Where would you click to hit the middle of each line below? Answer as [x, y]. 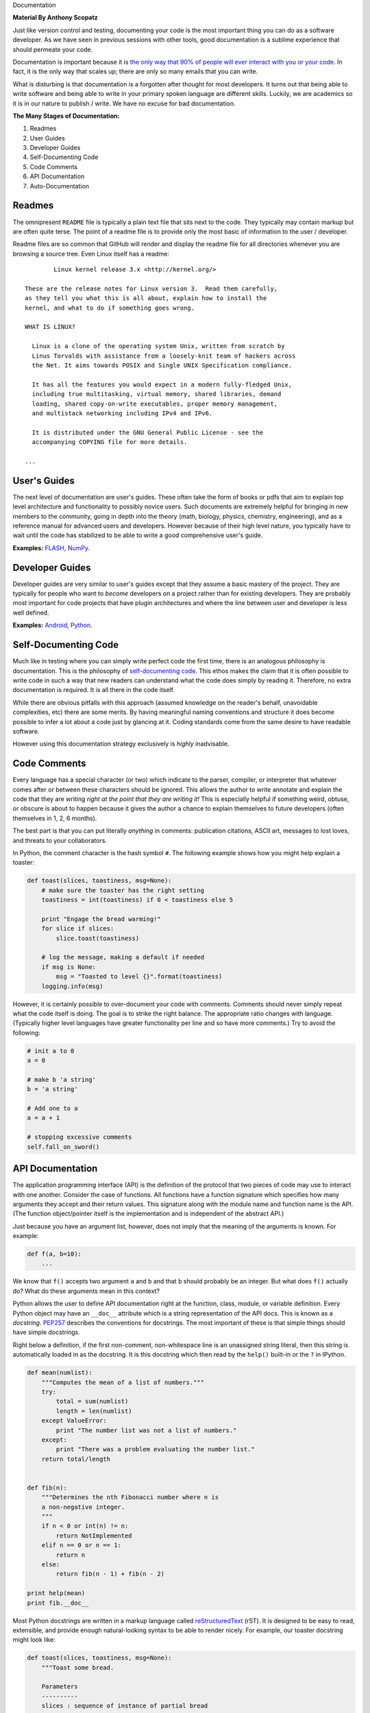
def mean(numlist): [60, 1373]
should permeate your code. [53, 49]
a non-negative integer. [83, 1507]
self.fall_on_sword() [63, 1147]
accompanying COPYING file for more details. [110, 442]
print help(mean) [56, 1593]
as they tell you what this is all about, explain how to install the [146, 298]
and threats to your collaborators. [60, 840]
